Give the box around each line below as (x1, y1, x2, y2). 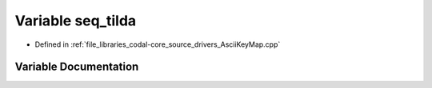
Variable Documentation (14, 60, 139, 74)
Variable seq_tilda (14, 12, 137, 29)
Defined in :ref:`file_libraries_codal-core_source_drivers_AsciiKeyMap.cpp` (34, 40, 281, 49)
